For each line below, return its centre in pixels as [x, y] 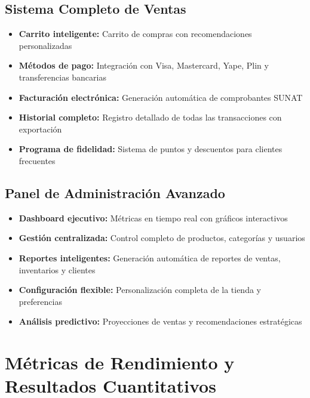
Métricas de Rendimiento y [120, 362]
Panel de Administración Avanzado [115, 192]
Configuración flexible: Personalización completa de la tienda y [140, 290]
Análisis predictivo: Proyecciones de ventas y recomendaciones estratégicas [160, 321]
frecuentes [37, 160]
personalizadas [45, 45]
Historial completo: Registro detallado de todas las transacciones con [150, 117]
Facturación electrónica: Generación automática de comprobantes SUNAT [161, 97]
